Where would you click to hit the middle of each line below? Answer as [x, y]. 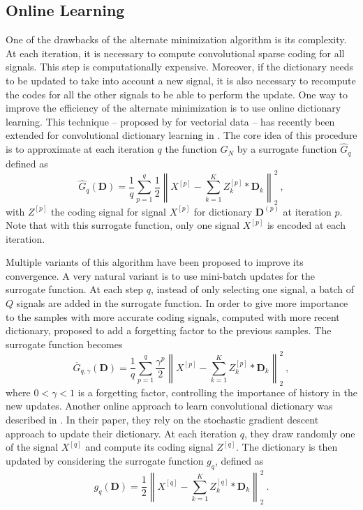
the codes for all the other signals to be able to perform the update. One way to [177, 94]
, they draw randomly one [300, 433]
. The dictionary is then [287, 447]
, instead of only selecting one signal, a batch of [252, 289]
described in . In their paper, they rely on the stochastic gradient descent [162, 419]
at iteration [307, 211]
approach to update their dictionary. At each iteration [121, 433]
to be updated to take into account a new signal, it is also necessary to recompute [181, 80]
